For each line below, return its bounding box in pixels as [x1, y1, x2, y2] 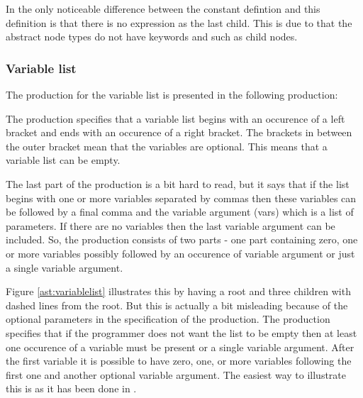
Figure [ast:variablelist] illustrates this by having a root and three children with [6, 284, 351, 299]
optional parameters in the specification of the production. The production [6, 311, 330, 326]
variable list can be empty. [6, 153, 121, 167]
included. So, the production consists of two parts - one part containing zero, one [6, 232, 358, 247]
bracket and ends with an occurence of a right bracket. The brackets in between [6, 125, 352, 140]
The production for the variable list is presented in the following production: [6, 87, 338, 101]
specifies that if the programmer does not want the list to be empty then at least [6, 325, 357, 340]
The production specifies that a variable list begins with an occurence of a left [6, 111, 345, 126]
